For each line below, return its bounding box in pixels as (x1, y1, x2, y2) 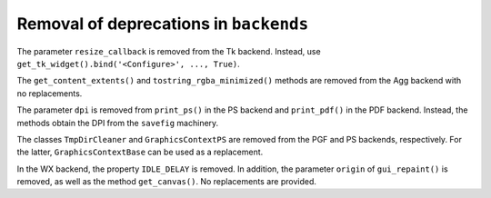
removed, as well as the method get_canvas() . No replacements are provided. (16, 176, 317, 187)
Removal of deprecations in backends (16, 14, 309, 34)
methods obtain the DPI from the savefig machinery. (16, 117, 219, 128)
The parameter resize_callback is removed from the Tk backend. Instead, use (16, 45, 322, 56)
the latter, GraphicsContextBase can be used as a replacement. (16, 146, 264, 158)
